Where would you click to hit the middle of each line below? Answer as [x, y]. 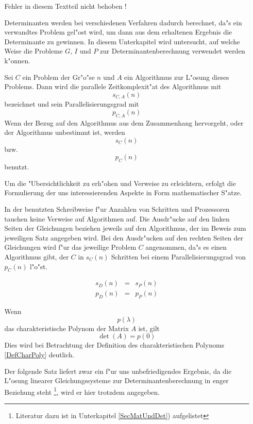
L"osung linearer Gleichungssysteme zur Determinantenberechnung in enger [117, 380]
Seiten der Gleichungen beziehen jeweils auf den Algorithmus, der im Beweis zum [125, 228]
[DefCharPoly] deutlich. [39, 354]
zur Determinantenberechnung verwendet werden [172, 51]
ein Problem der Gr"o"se [59, 77]
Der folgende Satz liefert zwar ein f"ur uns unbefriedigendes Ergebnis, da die [118, 371]
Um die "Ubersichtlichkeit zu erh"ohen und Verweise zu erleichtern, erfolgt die [120, 183]
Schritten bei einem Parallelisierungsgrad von [178, 256]
